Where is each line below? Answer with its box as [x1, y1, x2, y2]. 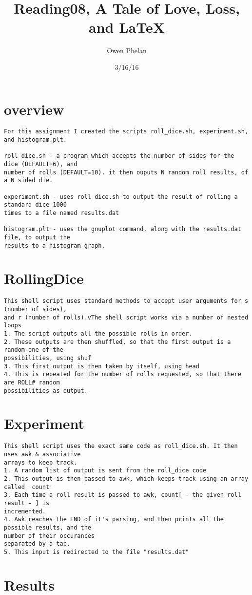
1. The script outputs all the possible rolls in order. [4, 330, 193, 338]
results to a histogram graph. [4, 242, 105, 249]
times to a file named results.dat [4, 210, 119, 216]
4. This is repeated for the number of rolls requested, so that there [4, 371, 241, 378]
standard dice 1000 [4, 201, 67, 209]
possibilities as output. [4, 387, 88, 394]
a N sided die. [4, 177, 53, 184]
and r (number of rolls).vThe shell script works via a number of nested [4, 314, 249, 321]
